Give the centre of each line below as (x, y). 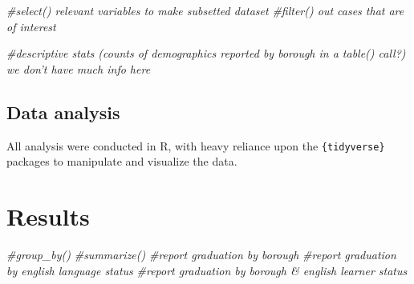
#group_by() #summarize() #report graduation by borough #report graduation (201, 254)
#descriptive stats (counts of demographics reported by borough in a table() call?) (206, 53)
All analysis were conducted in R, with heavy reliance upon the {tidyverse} (196, 145)
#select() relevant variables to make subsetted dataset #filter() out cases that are (205, 10)
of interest (31, 26)
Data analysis (63, 112)
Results (48, 216)
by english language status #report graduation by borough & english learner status (207, 270)
